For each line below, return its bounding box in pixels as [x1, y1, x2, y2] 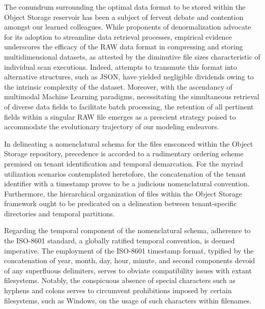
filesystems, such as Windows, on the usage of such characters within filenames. [4, 295, 252, 305]
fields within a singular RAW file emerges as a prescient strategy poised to [4, 111, 236, 122]
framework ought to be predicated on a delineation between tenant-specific [4, 198, 237, 209]
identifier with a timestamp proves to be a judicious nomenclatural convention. [4, 178, 250, 189]
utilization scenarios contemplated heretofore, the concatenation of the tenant [4, 168, 246, 179]
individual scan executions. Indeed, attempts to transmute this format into [4, 61, 237, 72]
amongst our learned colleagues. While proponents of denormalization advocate [4, 21, 251, 32]
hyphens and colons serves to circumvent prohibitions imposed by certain [4, 285, 232, 296]
